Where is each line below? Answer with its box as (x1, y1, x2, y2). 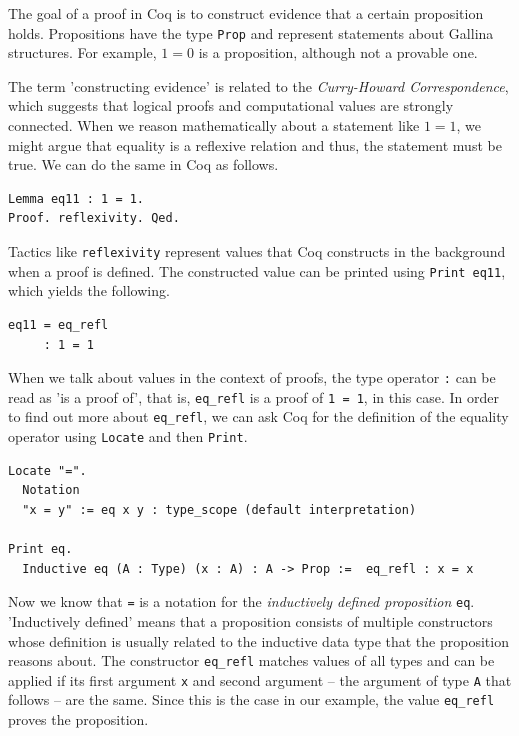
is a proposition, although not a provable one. (198, 42, 478, 63)
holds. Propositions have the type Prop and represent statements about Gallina (8, 22, 494, 43)
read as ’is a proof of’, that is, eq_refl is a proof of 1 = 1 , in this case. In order (8, 386, 500, 407)
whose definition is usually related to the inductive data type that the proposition (8, 630, 509, 651)
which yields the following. (8, 280, 170, 301)
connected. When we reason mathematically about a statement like (8, 115, 420, 136)
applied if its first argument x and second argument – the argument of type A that (8, 669, 512, 690)
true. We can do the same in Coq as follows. (8, 154, 279, 175)
